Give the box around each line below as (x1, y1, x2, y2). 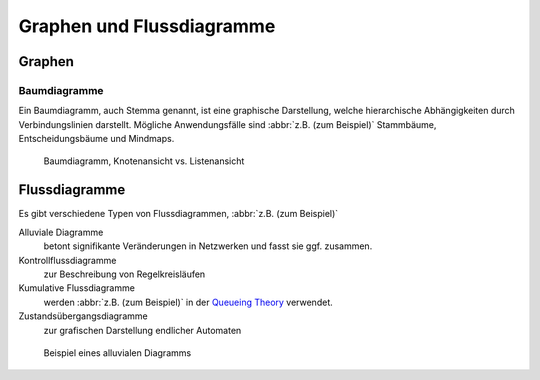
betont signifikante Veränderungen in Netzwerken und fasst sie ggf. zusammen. (43, 240, 373, 252)
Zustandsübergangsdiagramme (18, 310, 149, 322)
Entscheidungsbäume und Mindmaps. (18, 133, 175, 145)
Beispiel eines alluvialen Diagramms (43, 346, 192, 359)
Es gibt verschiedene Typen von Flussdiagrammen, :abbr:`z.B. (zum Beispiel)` (18, 208, 339, 220)
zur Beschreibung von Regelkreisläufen (43, 268, 206, 280)
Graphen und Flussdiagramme (18, 15, 276, 37)
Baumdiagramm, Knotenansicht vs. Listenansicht (43, 155, 245, 167)
